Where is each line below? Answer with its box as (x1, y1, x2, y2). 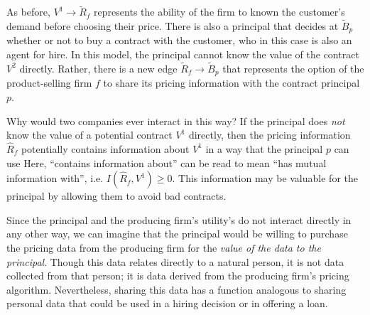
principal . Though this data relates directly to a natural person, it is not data (6, 254, 344, 269)
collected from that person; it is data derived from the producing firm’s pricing (6, 268, 349, 283)
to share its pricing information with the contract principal (103, 75, 360, 90)
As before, (6, 4, 50, 19)
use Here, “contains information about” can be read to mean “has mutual (6, 155, 327, 170)
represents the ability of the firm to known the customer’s (94, 4, 345, 19)
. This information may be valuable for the (172, 171, 358, 186)
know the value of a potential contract (6, 127, 173, 142)
